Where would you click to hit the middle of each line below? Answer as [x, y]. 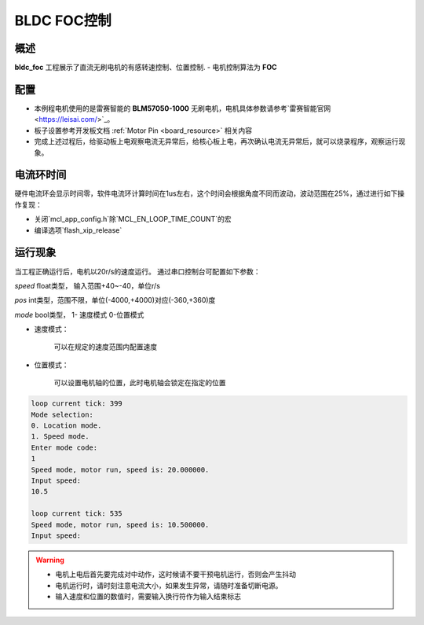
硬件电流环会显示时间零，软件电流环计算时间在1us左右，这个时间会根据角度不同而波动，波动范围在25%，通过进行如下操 [209, 193]
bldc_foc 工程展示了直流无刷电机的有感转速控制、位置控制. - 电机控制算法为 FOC [146, 68]
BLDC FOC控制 [63, 20]
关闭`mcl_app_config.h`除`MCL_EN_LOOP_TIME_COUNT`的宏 [133, 219]
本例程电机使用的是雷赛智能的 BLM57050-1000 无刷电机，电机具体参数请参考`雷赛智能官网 [183, 108]
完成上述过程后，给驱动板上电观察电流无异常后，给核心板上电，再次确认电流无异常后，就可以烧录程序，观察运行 [216, 142]
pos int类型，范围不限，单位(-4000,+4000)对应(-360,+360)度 [115, 300]
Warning [50, 560]
